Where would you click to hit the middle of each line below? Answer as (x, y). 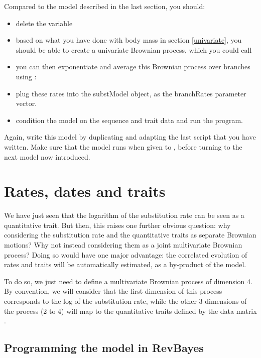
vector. (26, 103)
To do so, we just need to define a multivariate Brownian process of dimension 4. (128, 281)
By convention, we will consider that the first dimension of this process (113, 291)
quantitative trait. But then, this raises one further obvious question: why (117, 225)
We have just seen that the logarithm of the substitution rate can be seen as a (124, 215)
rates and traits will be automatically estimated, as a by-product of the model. (125, 264)
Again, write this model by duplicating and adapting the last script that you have (130, 137)
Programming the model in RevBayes (104, 348)
